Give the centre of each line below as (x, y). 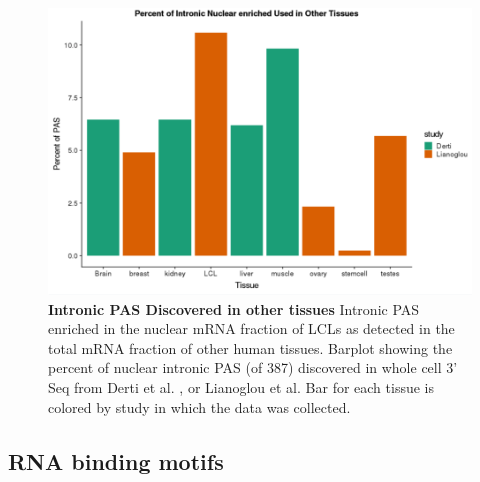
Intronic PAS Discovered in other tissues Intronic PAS (234, 308)
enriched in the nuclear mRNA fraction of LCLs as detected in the (251, 328)
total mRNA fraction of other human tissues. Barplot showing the (250, 347)
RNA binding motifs (116, 460)
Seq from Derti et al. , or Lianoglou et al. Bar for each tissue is (241, 387)
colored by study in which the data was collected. (199, 406)
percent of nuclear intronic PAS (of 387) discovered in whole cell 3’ (253, 367)
